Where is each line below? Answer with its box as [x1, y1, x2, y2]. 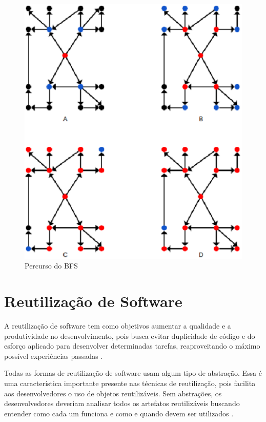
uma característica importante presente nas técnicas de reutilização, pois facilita [4, 377, 256, 388]
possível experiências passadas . [4, 350, 103, 361]
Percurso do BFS [25, 260, 78, 271]
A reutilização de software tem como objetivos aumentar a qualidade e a [4, 320, 231, 331]
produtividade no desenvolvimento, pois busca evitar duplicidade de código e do [4, 330, 255, 341]
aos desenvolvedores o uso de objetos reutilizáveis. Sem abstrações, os [4, 388, 222, 398]
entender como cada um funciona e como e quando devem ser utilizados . [4, 408, 234, 418]
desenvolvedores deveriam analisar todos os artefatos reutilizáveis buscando [4, 398, 240, 409]
